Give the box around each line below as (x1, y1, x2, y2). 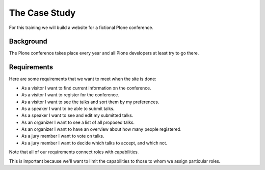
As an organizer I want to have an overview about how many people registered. (21, 126, 182, 132)
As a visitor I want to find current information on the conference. (21, 85, 152, 91)
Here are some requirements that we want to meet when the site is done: (9, 76, 157, 82)
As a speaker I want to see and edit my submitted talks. (21, 113, 133, 118)
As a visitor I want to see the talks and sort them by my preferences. (21, 99, 159, 105)
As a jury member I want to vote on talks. (21, 133, 105, 139)
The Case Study (9, 7, 76, 18)
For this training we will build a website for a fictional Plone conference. (9, 25, 154, 30)
